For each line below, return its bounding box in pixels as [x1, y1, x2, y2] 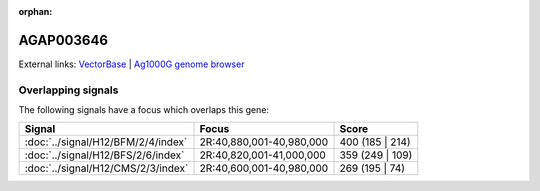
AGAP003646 [18, 31, 109, 49]
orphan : [18, 6, 53, 17]
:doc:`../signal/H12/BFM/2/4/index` [24, 135, 188, 149]
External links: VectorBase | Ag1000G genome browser [18, 58, 245, 70]
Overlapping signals [18, 83, 119, 97]
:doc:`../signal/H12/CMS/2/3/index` [24, 161, 189, 175]
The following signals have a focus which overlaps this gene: [18, 104, 270, 116]
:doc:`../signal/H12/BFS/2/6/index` [24, 148, 185, 162]
